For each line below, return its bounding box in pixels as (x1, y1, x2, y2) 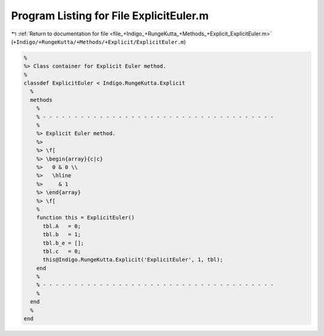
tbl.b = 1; (43, 231, 81, 238)
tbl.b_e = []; (43, 239, 84, 246)
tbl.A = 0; (43, 222, 81, 230)
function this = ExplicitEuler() (36, 214, 135, 221)
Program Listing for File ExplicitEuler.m (11, 9, 209, 22)
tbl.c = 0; (43, 248, 81, 255)
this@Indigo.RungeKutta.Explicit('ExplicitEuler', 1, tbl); (43, 256, 223, 263)
